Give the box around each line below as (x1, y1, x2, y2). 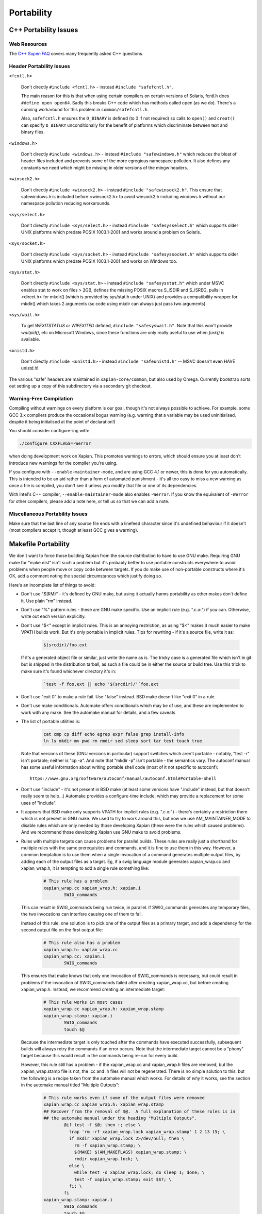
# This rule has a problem (43, 878, 108, 884)
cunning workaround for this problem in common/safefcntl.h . (21, 107, 149, 113)
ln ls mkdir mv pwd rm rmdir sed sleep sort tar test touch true (43, 738, 202, 744)
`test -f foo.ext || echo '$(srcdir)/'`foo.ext (43, 681, 159, 687)
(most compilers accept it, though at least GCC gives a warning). (9, 527, 138, 533)
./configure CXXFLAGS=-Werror (19, 441, 91, 446)
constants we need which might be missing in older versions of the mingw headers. (21, 165, 189, 170)
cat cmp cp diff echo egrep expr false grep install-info (43, 731, 184, 737)
